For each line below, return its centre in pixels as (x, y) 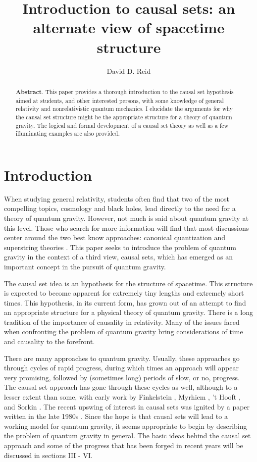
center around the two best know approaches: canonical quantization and (115, 237)
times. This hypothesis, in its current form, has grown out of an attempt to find (125, 302)
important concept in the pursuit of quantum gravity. (85, 266)
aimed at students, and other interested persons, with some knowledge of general (120, 100)
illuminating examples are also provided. (68, 133)
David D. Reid (129, 71)
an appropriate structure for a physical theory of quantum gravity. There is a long (129, 312)
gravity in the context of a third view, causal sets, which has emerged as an (119, 257)
